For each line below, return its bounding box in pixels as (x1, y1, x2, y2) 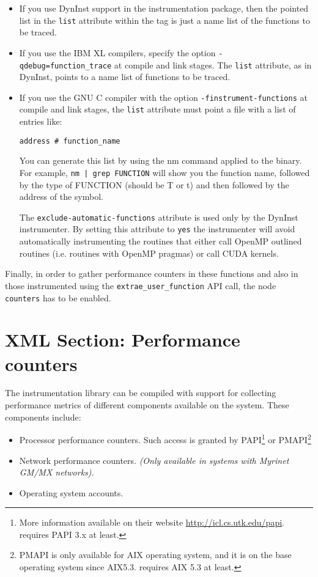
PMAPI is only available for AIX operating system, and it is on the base (19, 548, 292, 561)
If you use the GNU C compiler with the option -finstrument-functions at (19, 90, 308, 103)
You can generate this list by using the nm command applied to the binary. (19, 154, 302, 167)
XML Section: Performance (5, 327, 240, 352)
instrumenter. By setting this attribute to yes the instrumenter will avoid (19, 222, 295, 235)
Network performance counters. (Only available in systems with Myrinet (19, 454, 289, 466)
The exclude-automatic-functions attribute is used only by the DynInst (19, 210, 298, 223)
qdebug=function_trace (19, 61, 112, 70)
